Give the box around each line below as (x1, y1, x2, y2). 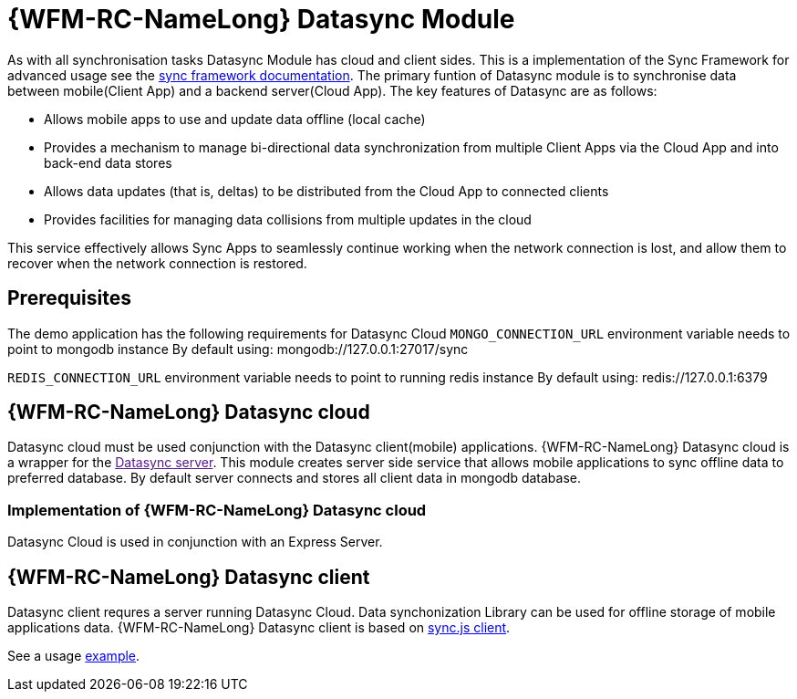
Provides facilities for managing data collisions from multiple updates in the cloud (44, 211, 532, 227)
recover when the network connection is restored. (7, 255, 307, 271)
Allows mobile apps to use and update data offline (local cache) (44, 110, 426, 127)
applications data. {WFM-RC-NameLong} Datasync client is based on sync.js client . (7, 620, 511, 636)
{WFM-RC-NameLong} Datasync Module (7, 4, 515, 35)
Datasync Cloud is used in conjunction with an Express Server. (7, 534, 383, 550)
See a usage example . (7, 648, 140, 664)
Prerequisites (7, 287, 131, 310)
